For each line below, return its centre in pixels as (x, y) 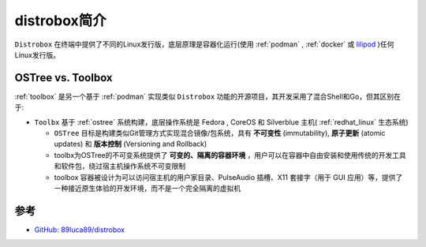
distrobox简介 (60, 21)
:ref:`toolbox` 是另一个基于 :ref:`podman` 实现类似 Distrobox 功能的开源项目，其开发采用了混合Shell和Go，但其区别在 (208, 96)
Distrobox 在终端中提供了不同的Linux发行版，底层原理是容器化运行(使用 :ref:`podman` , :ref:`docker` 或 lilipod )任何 (204, 44)
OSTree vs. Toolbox (64, 78)
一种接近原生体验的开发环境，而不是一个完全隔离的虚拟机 (147, 188)
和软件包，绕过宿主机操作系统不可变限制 (120, 167)
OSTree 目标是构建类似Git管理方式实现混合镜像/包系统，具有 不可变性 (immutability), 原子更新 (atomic (220, 133)
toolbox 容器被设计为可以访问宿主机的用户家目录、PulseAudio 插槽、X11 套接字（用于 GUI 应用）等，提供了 (228, 177)
